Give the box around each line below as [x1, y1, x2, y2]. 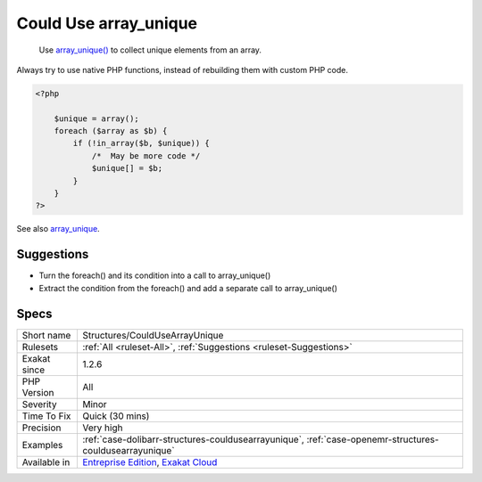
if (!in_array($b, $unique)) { [72, 138, 210, 149]
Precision [21, 421, 62, 434]
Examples [21, 438, 63, 451]
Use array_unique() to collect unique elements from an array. [38, 45, 262, 55]
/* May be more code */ [91, 151, 201, 160]
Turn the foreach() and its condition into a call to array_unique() [38, 270, 271, 281]
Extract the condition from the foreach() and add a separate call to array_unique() [38, 282, 338, 293]
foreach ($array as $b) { [54, 126, 168, 136]
